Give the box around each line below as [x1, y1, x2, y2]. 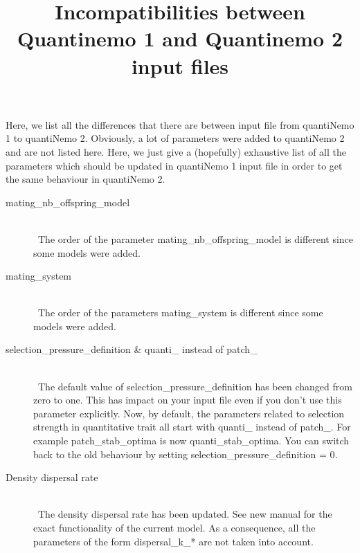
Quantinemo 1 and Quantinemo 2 [17, 24, 343, 53]
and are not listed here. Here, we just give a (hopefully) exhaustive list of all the [6, 144, 346, 158]
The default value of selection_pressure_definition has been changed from [37, 379, 352, 393]
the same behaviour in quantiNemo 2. [6, 172, 165, 186]
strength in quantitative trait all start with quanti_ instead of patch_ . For [33, 419, 351, 434]
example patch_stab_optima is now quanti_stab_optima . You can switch [33, 433, 350, 448]
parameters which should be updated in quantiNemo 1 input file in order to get [6, 158, 343, 172]
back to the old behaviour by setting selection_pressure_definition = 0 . [33, 446, 338, 461]
